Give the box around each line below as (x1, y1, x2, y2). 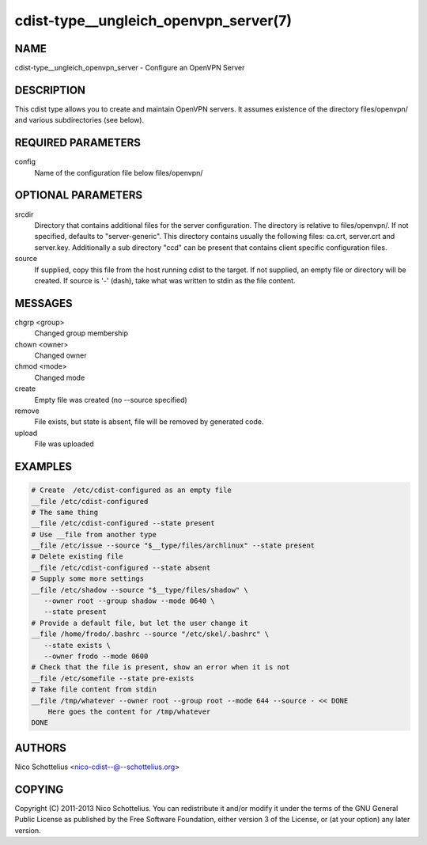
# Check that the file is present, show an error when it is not (31, 663, 290, 672)
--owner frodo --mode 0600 (43, 651, 149, 661)
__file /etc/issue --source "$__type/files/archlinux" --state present (31, 541, 316, 550)
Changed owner (34, 351, 87, 360)
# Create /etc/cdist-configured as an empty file (31, 486, 232, 494)
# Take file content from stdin (31, 685, 157, 694)
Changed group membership (34, 328, 129, 338)
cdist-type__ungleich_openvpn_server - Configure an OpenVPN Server (14, 63, 245, 73)
